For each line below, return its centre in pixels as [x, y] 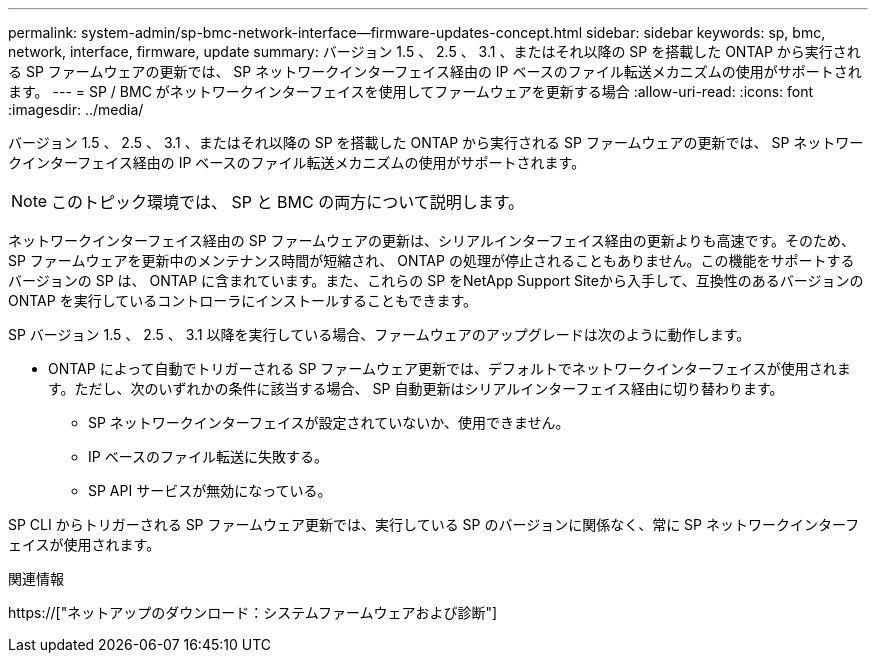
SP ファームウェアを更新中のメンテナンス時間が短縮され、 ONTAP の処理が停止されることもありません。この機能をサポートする [431, 260]
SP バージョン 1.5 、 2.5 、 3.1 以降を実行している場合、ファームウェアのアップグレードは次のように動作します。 [379, 334]
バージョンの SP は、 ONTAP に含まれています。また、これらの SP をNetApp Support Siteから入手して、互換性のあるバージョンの [436, 280]
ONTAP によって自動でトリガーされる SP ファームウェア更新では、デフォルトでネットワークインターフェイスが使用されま [449, 368]
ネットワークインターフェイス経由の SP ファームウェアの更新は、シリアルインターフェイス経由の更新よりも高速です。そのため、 [432, 240]
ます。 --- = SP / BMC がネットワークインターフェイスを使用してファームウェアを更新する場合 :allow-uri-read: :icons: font [411, 91]
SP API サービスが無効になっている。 [210, 490]
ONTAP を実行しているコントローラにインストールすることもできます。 [242, 300]
